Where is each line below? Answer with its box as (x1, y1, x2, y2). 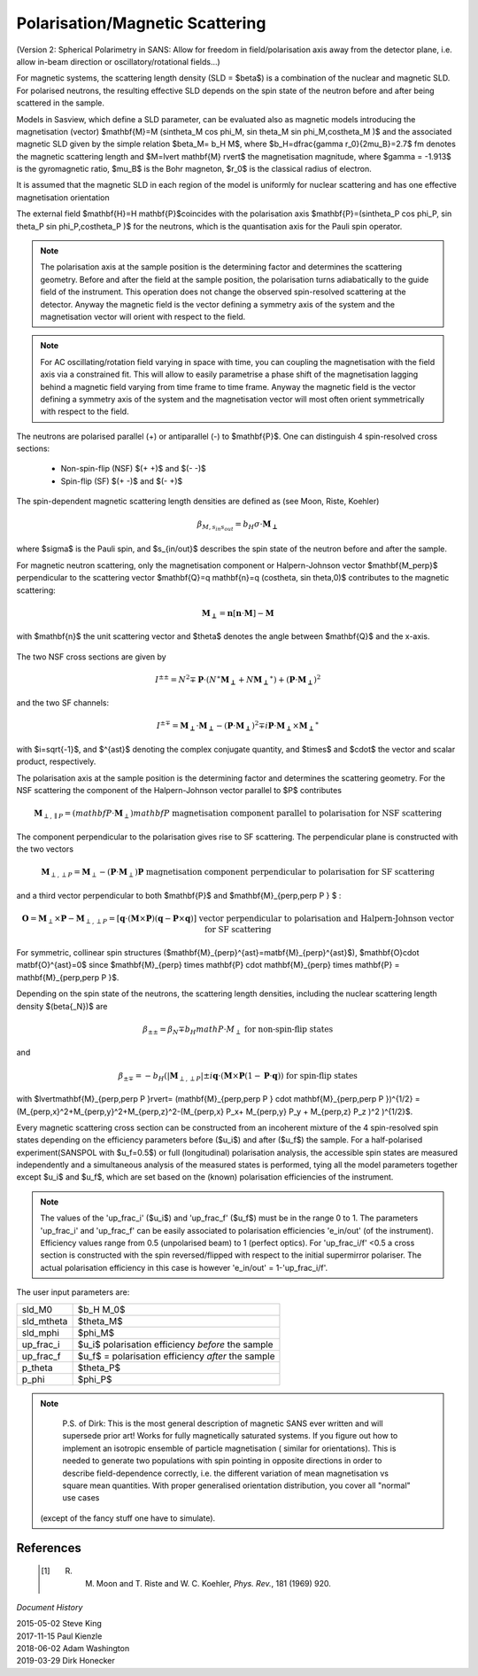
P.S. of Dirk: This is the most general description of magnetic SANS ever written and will (62, 1418, 384, 1429)
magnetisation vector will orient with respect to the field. (40, 311, 246, 322)
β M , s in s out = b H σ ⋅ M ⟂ (197, 519, 278, 533)
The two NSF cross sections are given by (16, 651, 167, 662)
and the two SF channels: (16, 698, 110, 708)
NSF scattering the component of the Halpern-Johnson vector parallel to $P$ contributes (16, 784, 343, 795)
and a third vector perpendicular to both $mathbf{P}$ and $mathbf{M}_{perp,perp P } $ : (16, 890, 342, 900)
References (16, 1540, 81, 1555)
